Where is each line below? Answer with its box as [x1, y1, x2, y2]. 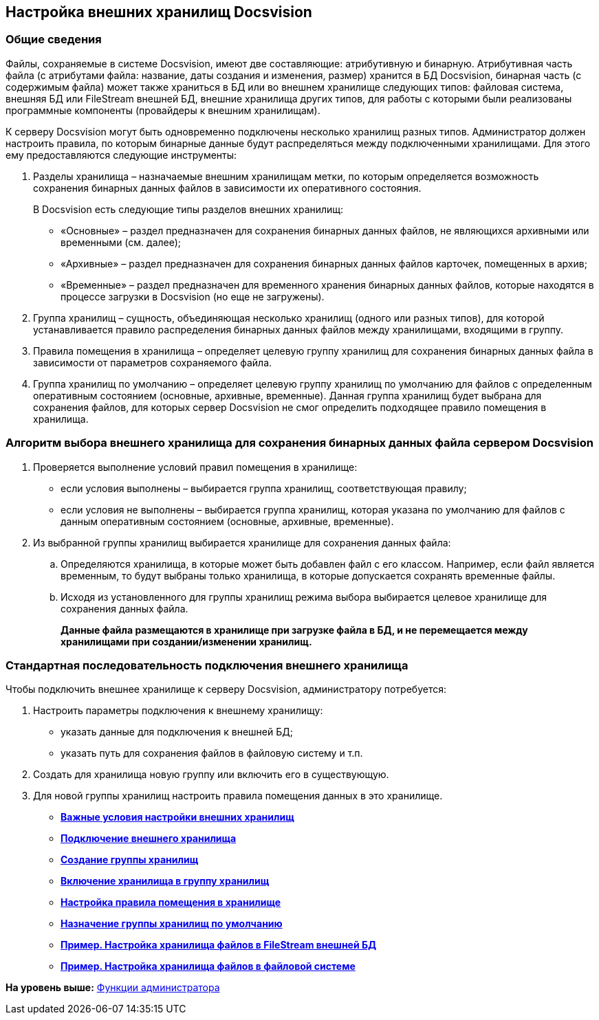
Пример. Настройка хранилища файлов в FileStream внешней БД [61, 939, 377, 951]
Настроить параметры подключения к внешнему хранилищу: [33, 705, 323, 717]
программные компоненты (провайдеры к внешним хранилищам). [6, 104, 320, 116]
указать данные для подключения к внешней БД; [61, 726, 293, 738]
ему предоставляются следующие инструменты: [6, 148, 237, 161]
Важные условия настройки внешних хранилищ [61, 811, 294, 823]
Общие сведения [6, 32, 102, 47]
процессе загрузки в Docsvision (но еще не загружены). [61, 290, 325, 302]
